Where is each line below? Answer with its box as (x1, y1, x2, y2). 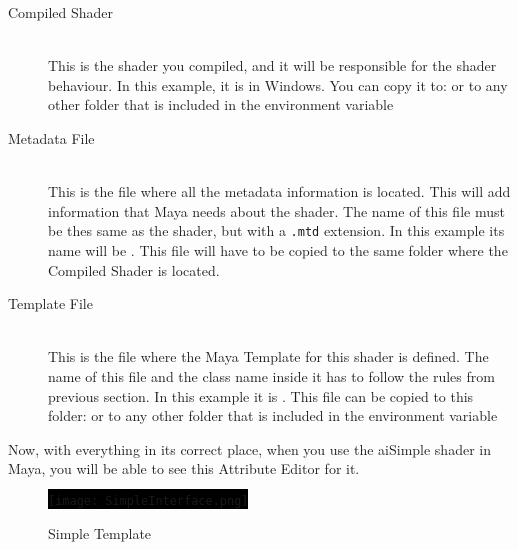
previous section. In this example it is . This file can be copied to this (48, 385, 474, 406)
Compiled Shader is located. (48, 259, 220, 280)
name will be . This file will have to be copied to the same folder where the (48, 240, 508, 260)
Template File (8, 293, 93, 314)
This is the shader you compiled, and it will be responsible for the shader (48, 55, 497, 76)
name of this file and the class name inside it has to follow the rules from (48, 365, 495, 386)
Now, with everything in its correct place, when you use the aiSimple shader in (8, 438, 491, 459)
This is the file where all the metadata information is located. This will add (48, 181, 511, 202)
